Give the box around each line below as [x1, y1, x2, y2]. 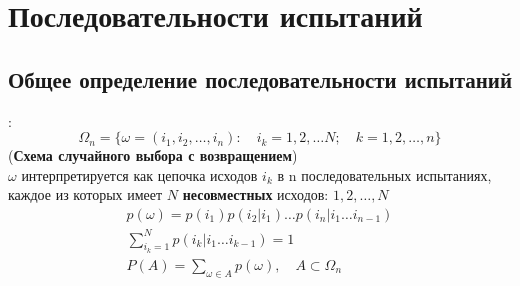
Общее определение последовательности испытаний [8, 63, 513, 94]
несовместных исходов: [182, 184, 329, 205]
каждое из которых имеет [8, 184, 163, 205]
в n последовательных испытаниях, [277, 164, 492, 185]
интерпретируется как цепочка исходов [21, 164, 258, 185]
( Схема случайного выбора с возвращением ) [8, 145, 298, 166]
